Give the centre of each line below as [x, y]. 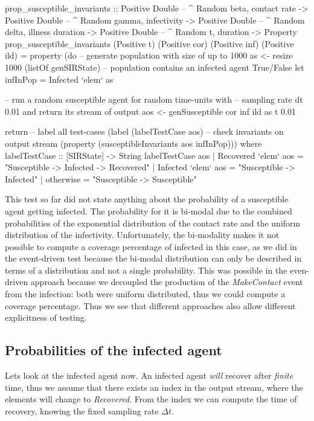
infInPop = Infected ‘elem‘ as [59, 79]
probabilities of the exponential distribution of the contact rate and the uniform [153, 223]
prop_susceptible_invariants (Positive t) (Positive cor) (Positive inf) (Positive [149, 43]
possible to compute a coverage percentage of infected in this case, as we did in [151, 246]
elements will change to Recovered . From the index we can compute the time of [151, 399]
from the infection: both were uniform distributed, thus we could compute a [145, 294]
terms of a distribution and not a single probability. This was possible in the [146, 270]
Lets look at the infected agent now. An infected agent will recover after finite [149, 375]
